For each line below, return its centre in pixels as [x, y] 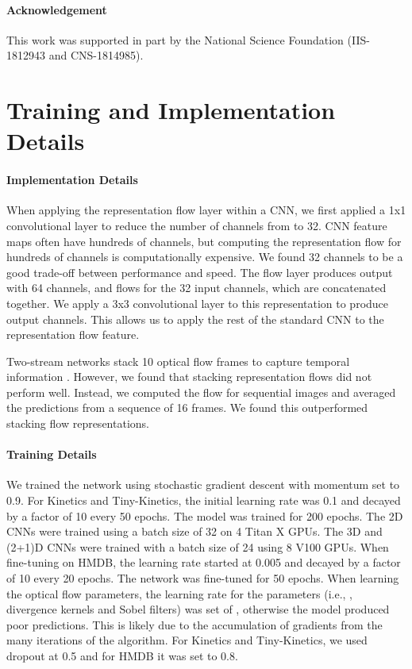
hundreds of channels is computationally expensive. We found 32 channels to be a [205, 257]
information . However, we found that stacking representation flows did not [189, 377]
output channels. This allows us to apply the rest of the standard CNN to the [195, 319]
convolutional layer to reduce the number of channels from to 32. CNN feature [197, 225]
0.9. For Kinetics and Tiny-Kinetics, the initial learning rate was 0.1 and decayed [204, 500]
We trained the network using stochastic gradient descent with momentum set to [203, 484]
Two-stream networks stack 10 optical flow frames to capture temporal [178, 361]
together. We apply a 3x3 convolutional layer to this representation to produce [198, 303]
